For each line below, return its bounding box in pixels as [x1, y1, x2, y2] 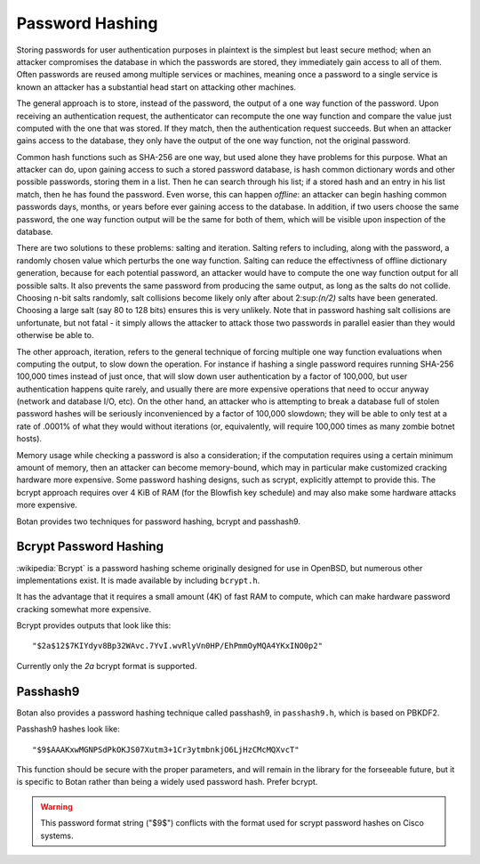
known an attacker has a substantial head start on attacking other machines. [16, 81, 297, 93]
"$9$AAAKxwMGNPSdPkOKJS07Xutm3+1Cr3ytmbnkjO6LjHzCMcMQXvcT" [32, 744, 300, 755]
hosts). [16, 433, 43, 444]
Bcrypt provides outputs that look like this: [16, 620, 172, 631]
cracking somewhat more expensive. [16, 603, 151, 614]
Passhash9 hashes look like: [16, 723, 120, 734]
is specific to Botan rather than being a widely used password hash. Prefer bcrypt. [16, 777, 318, 787]
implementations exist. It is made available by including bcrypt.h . [16, 575, 260, 585]
